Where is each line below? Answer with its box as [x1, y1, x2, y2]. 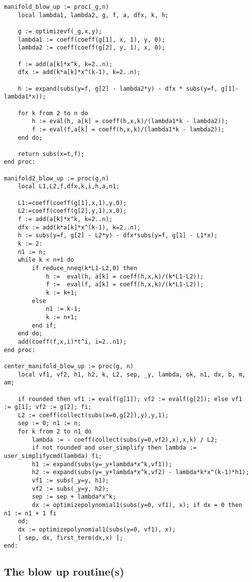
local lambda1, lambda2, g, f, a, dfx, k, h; [18, 11, 169, 19]
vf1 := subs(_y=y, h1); [32, 477, 109, 484]
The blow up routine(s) [4, 564, 124, 579]
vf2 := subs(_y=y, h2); [32, 485, 109, 492]
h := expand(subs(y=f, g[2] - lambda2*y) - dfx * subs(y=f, [18, 85, 218, 92]
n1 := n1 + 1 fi [4, 509, 57, 517]
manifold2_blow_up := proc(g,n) [4, 175, 109, 182]
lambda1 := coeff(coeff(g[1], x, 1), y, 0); [18, 36, 165, 43]
